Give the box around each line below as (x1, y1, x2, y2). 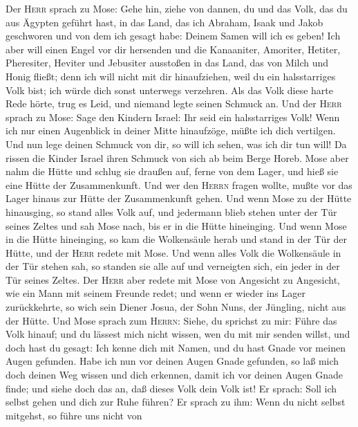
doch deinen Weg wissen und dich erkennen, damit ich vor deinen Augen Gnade (6, 367, 343, 382)
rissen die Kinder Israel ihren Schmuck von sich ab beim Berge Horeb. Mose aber (6, 150, 349, 165)
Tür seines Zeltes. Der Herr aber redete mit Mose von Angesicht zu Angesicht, (6, 272, 340, 287)
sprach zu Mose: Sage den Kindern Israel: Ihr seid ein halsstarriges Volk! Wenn (6, 109, 340, 124)
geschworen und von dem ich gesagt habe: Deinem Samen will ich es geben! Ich (6, 28, 341, 43)
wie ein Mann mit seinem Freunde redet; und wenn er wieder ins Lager (6, 286, 305, 300)
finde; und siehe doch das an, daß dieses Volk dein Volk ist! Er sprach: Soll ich (6, 381, 337, 395)
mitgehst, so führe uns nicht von (6, 408, 142, 422)
